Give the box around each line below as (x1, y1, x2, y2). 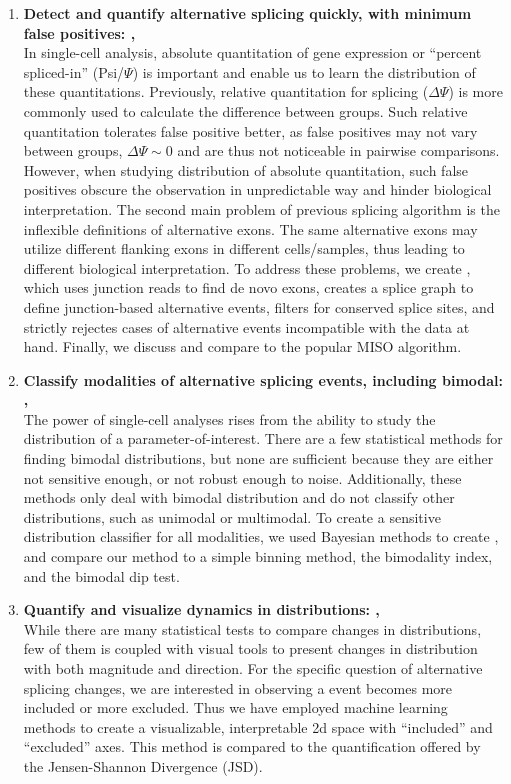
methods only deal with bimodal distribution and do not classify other (23, 487, 455, 508)
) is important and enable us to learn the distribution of (132, 61, 476, 82)
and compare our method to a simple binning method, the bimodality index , (23, 546, 493, 567)
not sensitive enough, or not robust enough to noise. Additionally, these (23, 467, 462, 488)
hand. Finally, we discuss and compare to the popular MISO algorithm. (23, 336, 462, 357)
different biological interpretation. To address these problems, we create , (23, 257, 471, 278)
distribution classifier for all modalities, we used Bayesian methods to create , (23, 526, 499, 547)
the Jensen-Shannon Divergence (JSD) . (23, 755, 263, 776)
